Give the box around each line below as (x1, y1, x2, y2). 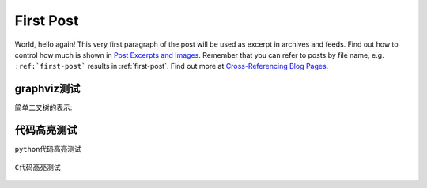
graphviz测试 (14, 82, 81, 96)
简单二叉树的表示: (14, 103, 73, 112)
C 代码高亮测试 (14, 162, 61, 171)
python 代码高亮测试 (14, 145, 82, 154)
